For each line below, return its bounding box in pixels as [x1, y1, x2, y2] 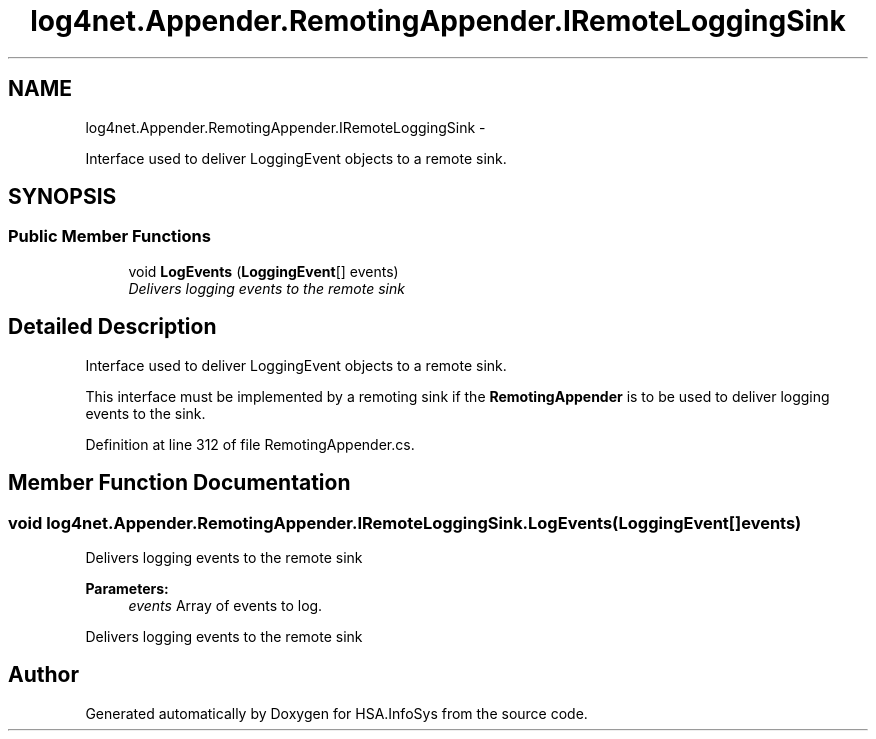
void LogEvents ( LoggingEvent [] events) [128, 262, 399, 280]
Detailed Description [8, 314, 217, 340]
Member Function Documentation [8, 470, 351, 496]
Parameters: [85, 579, 169, 597]
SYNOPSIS [8, 184, 117, 210]
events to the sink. [85, 404, 206, 422]
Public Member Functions [8, 226, 211, 247]
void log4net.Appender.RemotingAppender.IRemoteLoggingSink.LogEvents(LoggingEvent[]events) [8, 512, 802, 533]
